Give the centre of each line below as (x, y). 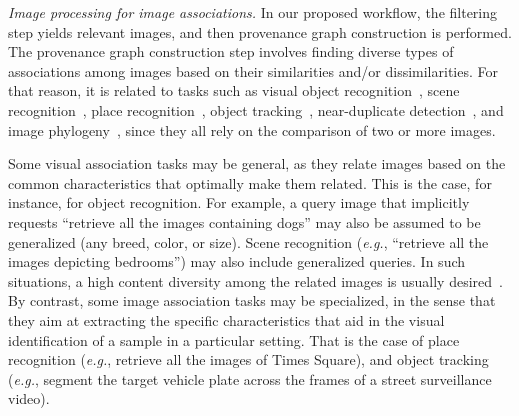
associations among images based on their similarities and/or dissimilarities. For (253, 70)
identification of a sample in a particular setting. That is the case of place (234, 339)
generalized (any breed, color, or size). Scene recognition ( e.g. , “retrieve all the (248, 241)
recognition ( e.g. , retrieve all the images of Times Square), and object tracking (248, 359)
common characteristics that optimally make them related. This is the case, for (250, 182)
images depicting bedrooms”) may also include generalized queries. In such (237, 261)
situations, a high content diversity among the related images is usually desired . (255, 280)
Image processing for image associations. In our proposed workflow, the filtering (253, 12)
